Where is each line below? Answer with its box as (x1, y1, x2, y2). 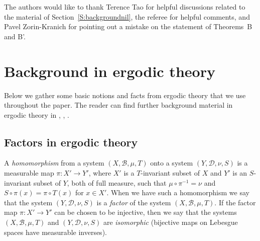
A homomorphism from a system (4, 157, 104, 168)
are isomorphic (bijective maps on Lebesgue (103, 217, 238, 227)
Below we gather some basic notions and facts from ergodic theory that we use (4, 90, 246, 100)
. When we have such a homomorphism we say (106, 187, 249, 198)
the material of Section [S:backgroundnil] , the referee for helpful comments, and (4, 11, 250, 22)
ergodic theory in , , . (4, 109, 70, 120)
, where (88, 168, 111, 178)
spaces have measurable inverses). (4, 226, 107, 237)
